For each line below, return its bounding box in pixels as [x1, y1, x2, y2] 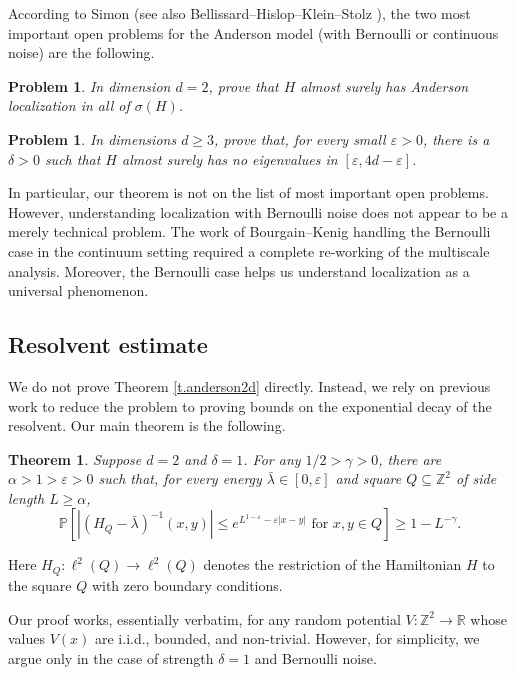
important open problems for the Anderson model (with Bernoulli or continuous [8, 22, 499, 43]
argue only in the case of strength [8, 647, 214, 668]
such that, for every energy [98, 468, 262, 489]
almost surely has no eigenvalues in [122, 148, 338, 169]
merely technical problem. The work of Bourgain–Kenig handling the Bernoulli [8, 221, 491, 242]
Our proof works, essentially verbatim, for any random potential [8, 608, 401, 629]
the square [8, 574, 72, 595]
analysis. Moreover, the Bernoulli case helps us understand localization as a [8, 260, 470, 281]
